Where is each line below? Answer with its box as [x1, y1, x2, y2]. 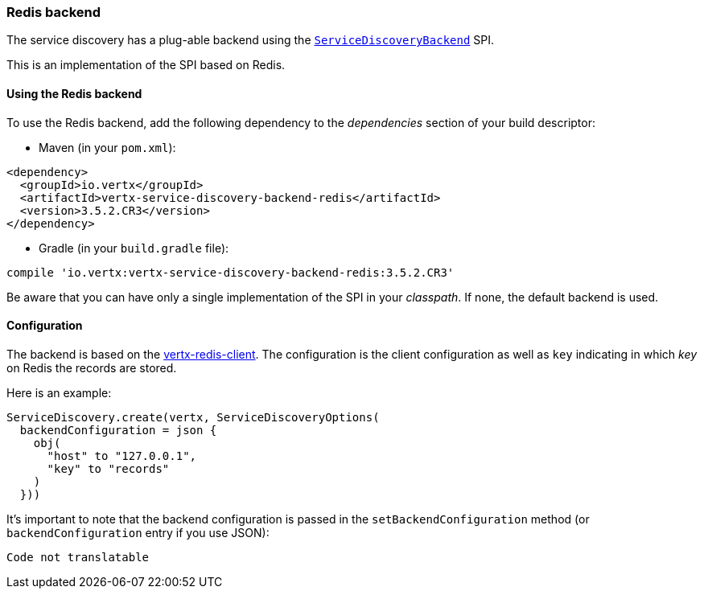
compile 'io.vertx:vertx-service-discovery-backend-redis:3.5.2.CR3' [6, 265, 455, 279]
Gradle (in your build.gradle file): [39, 240, 229, 255]
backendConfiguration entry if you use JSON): [6, 525, 270, 540]
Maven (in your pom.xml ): [39, 140, 176, 154]
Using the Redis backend [6, 86, 142, 101]
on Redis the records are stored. [6, 360, 177, 375]
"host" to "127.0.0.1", [47, 449, 197, 462]
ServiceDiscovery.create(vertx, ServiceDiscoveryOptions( [6, 410, 380, 424]
